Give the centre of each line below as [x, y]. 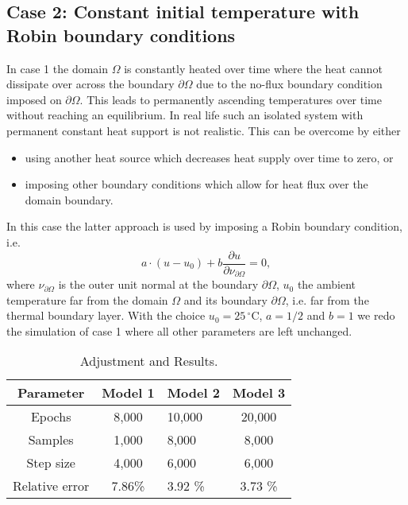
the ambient [327, 284]
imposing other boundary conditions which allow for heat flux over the [196, 184]
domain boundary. [69, 199]
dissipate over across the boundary [90, 84]
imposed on [34, 99]
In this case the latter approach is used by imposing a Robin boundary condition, [204, 226]
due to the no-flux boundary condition [289, 84]
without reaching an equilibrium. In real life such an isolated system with [185, 115]
